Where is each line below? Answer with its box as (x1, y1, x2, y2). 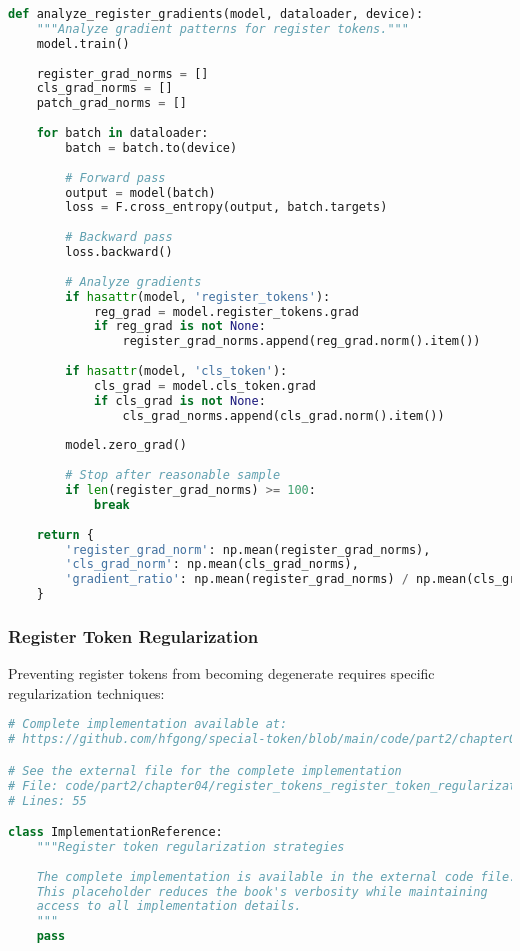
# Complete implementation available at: (8, 717, 288, 732)
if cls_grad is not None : (93, 393, 266, 408)
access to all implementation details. (36, 899, 302, 914)
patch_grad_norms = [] (36, 96, 187, 111)
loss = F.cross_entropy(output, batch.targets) (65, 200, 388, 215)
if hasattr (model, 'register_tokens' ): (65, 289, 331, 304)
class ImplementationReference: (8, 825, 223, 840)
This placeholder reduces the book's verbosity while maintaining (36, 884, 488, 899)
